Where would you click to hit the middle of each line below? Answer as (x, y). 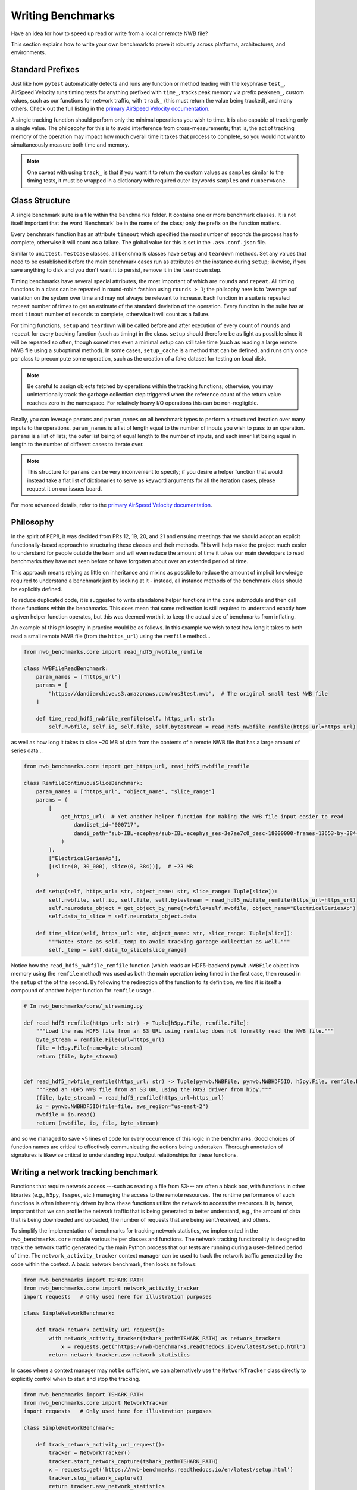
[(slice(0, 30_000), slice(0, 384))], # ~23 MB (121, 867)
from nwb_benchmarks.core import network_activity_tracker (111, 1288)
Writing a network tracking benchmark (84, 1172)
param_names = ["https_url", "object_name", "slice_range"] (126, 791)
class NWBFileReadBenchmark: (66, 668)
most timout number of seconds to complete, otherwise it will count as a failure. (110, 314)
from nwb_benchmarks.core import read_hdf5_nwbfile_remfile (113, 652)
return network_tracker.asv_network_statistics (119, 1355)
